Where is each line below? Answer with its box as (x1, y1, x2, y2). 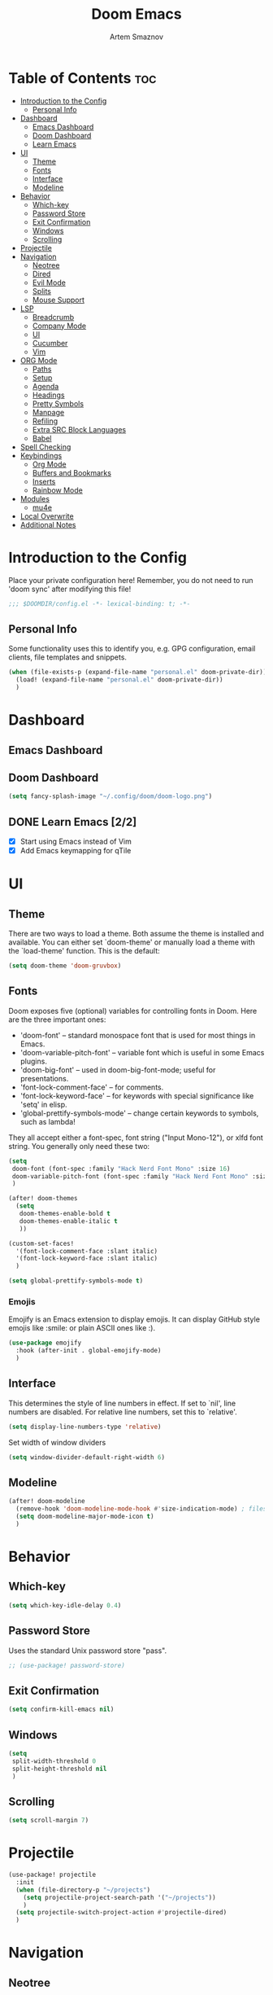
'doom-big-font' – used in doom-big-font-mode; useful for (19, 1064, 216, 1075)
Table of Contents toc (8, 68, 157, 87)
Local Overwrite (19, 511, 75, 521)
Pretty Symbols (32, 398, 84, 408)
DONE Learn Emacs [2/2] (8, 815, 137, 829)
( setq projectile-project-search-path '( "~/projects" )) (23, 1893, 217, 1901)
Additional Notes (19, 520, 76, 529)
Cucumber (32, 338, 68, 348)
